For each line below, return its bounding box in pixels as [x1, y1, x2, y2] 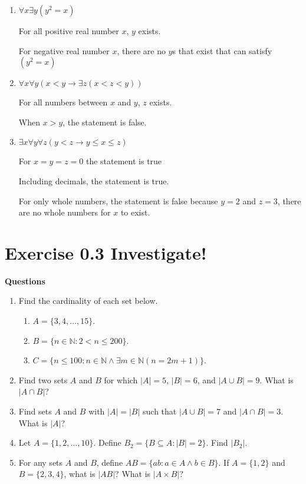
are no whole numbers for [18, 206, 111, 218]
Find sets [18, 405, 52, 417]
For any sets [18, 456, 63, 468]
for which [104, 373, 138, 386]
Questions [5, 274, 45, 287]
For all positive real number [18, 25, 119, 37]
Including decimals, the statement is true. [18, 174, 169, 187]
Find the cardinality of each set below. [18, 294, 158, 307]
